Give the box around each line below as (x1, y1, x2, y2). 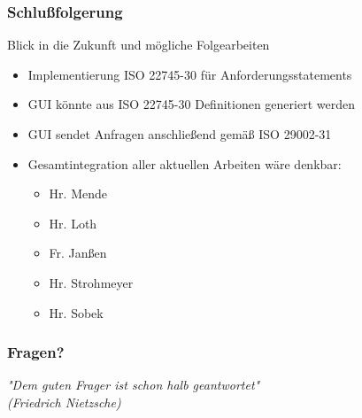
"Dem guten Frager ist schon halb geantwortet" (7, 375, 260, 394)
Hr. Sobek (49, 303, 104, 321)
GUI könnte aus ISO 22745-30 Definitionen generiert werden (27, 95, 355, 113)
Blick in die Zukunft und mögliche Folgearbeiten (7, 35, 270, 54)
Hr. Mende (49, 184, 107, 203)
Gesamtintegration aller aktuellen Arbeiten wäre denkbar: (27, 154, 342, 173)
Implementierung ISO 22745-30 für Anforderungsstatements (27, 65, 352, 83)
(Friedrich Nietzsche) (7, 392, 121, 411)
